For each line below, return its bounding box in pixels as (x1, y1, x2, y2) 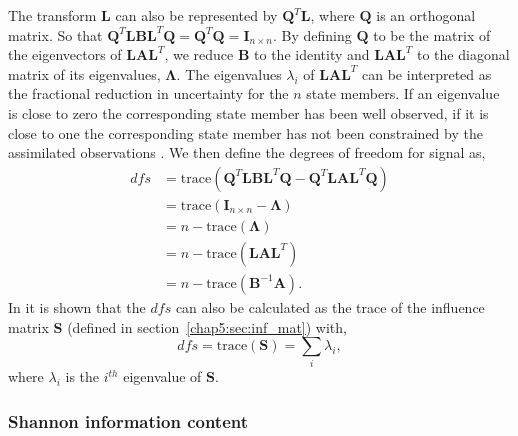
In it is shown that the (8, 296, 146, 317)
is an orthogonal (376, 5, 476, 25)
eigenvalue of (123, 366, 202, 387)
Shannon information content (8, 408, 249, 433)
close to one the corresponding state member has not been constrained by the (8, 122, 483, 143)
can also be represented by (115, 5, 278, 25)
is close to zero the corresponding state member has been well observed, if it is (8, 102, 489, 123)
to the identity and (254, 44, 370, 65)
